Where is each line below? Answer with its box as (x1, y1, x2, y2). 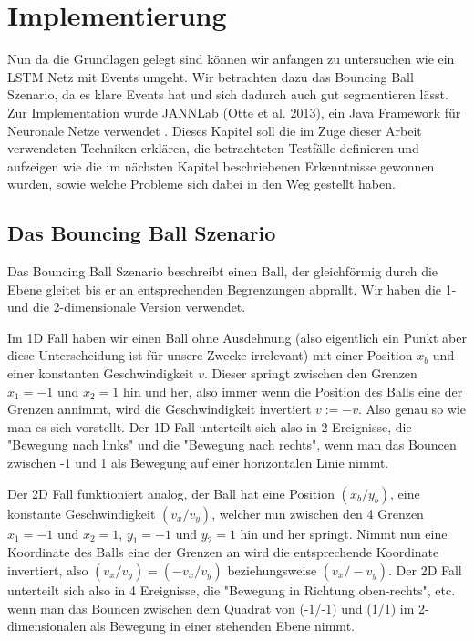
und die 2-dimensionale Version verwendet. (7, 297, 246, 316)
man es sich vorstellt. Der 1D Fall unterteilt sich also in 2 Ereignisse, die (7, 417, 412, 436)
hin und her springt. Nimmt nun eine (240, 523, 448, 543)
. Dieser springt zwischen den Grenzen (203, 364, 417, 383)
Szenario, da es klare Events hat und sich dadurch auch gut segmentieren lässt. (7, 85, 448, 104)
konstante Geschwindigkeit (7, 503, 156, 522)
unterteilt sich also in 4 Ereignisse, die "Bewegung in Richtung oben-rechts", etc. (7, 581, 456, 599)
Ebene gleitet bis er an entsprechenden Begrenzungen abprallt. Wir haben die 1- (7, 279, 457, 298)
